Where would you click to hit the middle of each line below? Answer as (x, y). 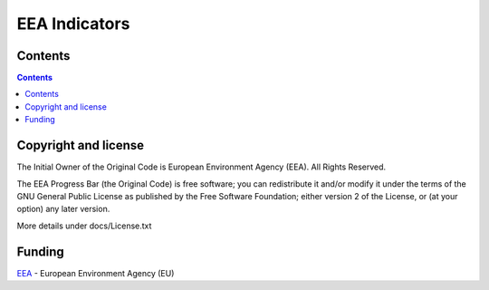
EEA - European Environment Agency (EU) (96, 273)
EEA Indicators (73, 24)
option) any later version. (63, 209)
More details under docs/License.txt (84, 226)
